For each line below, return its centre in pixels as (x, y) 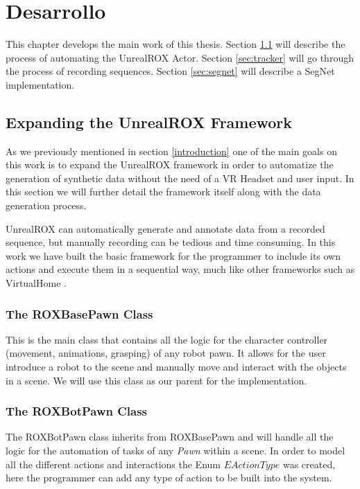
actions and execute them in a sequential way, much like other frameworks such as (180, 269)
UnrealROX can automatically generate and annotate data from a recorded (165, 228)
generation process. (46, 205)
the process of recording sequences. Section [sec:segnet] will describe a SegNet (170, 71)
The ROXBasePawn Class (79, 313)
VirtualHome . (36, 283)
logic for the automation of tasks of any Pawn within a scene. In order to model (175, 451)
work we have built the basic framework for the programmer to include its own (173, 255)
